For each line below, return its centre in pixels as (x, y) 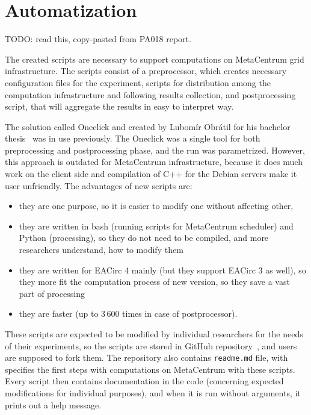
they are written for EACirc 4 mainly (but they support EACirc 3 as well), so (162, 270)
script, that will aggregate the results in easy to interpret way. (119, 106)
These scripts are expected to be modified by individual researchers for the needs (154, 334)
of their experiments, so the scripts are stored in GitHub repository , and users (151, 345)
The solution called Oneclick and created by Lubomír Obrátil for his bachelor (148, 126)
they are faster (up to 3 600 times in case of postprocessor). (128, 314)
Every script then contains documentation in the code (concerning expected (144, 381)
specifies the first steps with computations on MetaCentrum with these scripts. (150, 369)
